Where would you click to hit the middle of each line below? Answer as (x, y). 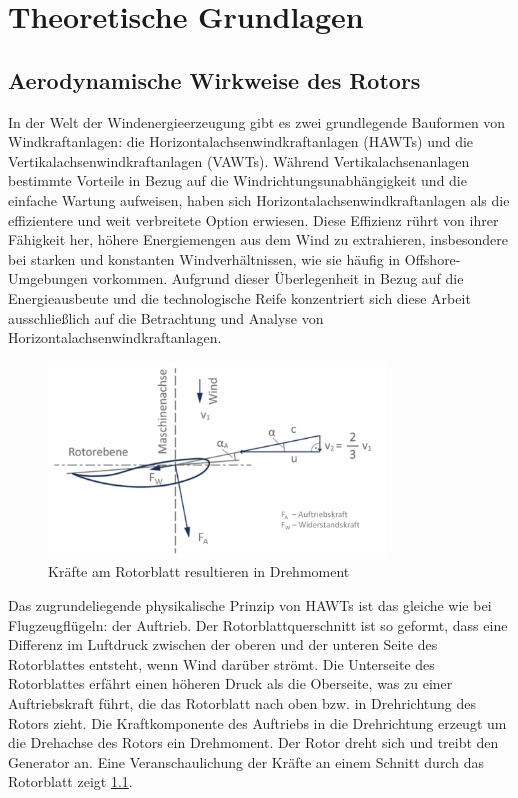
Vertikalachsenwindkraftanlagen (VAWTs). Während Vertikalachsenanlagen (239, 160)
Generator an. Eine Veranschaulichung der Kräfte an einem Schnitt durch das (246, 761)
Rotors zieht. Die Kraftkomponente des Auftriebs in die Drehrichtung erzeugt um (257, 722)
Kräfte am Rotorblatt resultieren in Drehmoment (199, 571)
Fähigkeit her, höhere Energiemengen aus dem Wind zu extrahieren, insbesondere (258, 239)
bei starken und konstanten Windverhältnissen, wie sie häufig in (204, 258)
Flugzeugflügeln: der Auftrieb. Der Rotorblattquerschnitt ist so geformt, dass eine (258, 624)
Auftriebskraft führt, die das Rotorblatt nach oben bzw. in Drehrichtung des (242, 702)
